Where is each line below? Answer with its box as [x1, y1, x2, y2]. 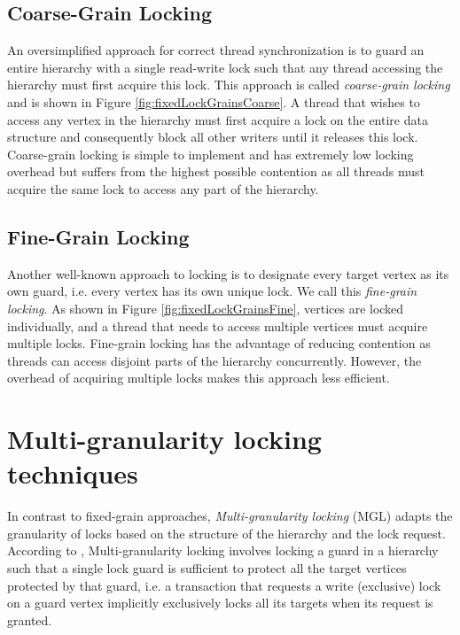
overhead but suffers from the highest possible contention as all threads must [7, 162, 425, 181]
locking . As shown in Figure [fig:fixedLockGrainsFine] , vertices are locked [7, 298, 404, 317]
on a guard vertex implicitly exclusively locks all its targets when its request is [7, 593, 433, 612]
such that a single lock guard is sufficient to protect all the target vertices [7, 559, 407, 577]
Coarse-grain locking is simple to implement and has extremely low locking [7, 144, 414, 163]
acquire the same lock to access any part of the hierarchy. [7, 179, 319, 197]
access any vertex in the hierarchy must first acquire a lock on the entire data [7, 110, 428, 128]
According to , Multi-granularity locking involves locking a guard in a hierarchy [7, 541, 439, 560]
